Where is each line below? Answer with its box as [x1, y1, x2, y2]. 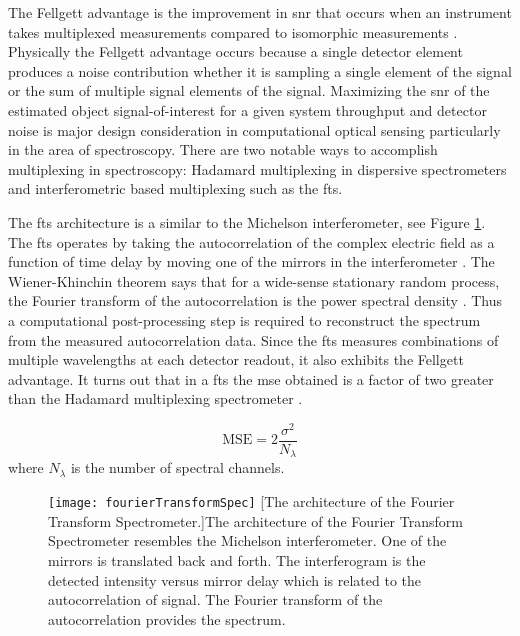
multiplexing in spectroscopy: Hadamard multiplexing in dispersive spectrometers [8, 158, 507, 179]
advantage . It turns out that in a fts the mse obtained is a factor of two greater [8, 368, 494, 389]
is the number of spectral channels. [70, 457, 285, 478]
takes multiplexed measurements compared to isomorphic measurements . [8, 21, 458, 42]
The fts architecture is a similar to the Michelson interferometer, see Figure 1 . [8, 211, 486, 232]
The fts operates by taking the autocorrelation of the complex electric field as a [8, 231, 495, 252]
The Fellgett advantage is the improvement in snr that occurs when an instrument [8, 2, 512, 22]
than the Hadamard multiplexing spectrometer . [8, 388, 303, 409]
